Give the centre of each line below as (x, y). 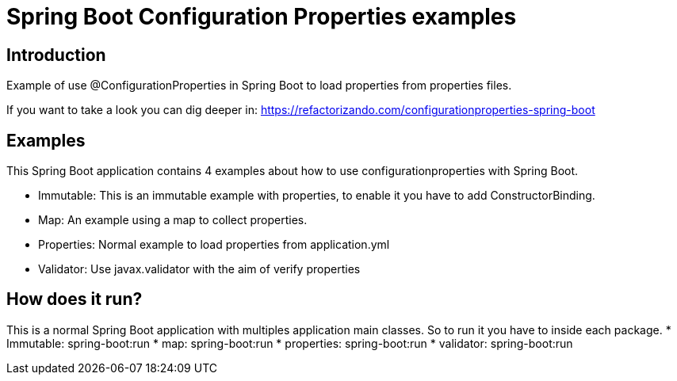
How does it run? (75, 299)
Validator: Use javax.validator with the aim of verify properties (199, 269)
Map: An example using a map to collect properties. (173, 220)
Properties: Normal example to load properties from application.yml (214, 245)
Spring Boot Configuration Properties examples (262, 17)
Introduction (56, 55)
